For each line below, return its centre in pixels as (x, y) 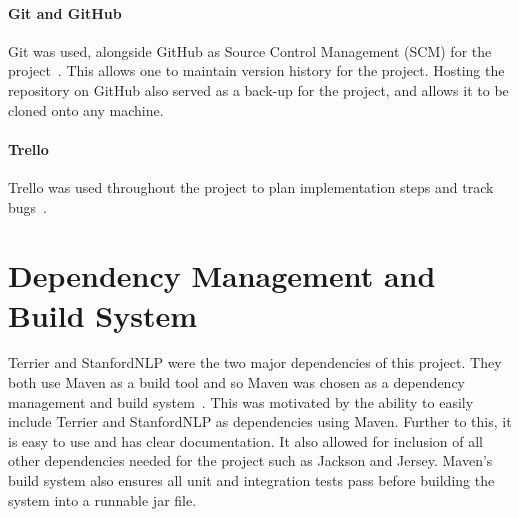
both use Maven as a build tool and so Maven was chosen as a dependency (236, 382)
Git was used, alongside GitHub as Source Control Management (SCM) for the (250, 50)
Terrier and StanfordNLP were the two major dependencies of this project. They (255, 362)
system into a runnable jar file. (102, 499)
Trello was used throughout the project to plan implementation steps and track (251, 186)
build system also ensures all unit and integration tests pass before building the (251, 480)
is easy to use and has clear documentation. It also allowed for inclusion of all (245, 440)
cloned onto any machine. (86, 109)
